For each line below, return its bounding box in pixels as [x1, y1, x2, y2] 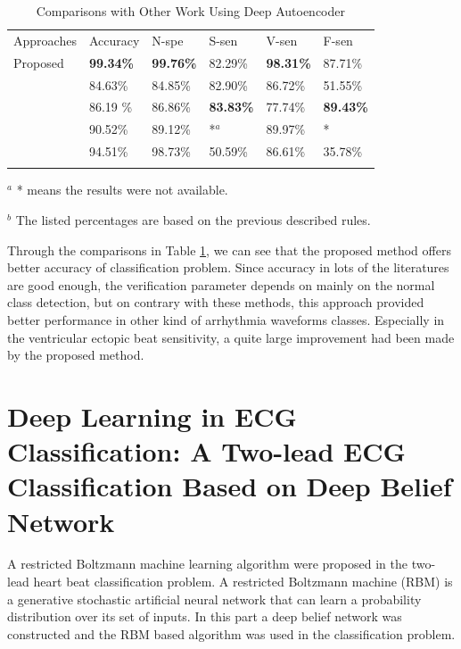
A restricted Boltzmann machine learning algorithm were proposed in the [7, 554, 407, 573]
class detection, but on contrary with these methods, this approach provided [7, 293, 424, 312]
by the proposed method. [7, 345, 144, 364]
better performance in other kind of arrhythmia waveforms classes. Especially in [7, 310, 445, 329]
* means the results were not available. [16, 180, 228, 199]
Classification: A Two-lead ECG [7, 433, 406, 470]
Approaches [13, 30, 77, 49]
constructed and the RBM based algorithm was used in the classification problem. [7, 624, 456, 643]
